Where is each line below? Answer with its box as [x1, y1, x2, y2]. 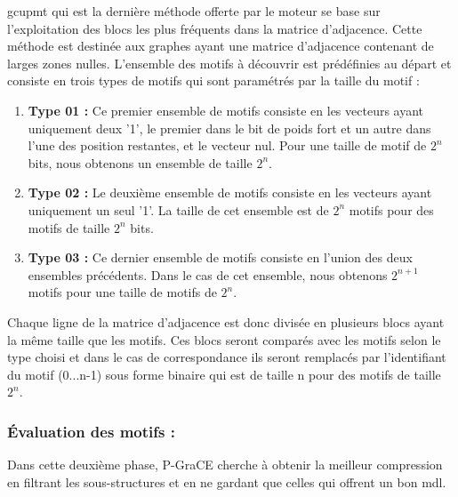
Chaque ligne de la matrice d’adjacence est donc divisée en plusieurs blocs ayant [7, 312, 445, 331]
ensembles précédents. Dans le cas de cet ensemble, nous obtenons [28, 265, 388, 284]
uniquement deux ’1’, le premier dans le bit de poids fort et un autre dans [28, 118, 431, 137]
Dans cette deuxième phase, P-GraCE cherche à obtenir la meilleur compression [7, 455, 443, 474]
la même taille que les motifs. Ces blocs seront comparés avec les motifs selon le [7, 330, 441, 349]
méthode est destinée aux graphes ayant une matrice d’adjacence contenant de [7, 36, 434, 55]
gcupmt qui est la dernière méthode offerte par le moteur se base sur [7, 2, 381, 20]
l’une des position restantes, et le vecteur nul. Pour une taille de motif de [28, 136, 427, 155]
